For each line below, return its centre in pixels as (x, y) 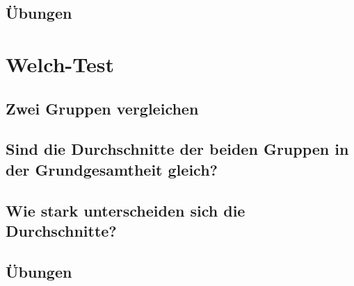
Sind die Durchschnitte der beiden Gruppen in (177, 149)
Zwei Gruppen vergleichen (102, 108)
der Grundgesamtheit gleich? (112, 169)
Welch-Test (60, 64)
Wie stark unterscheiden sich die (126, 210)
